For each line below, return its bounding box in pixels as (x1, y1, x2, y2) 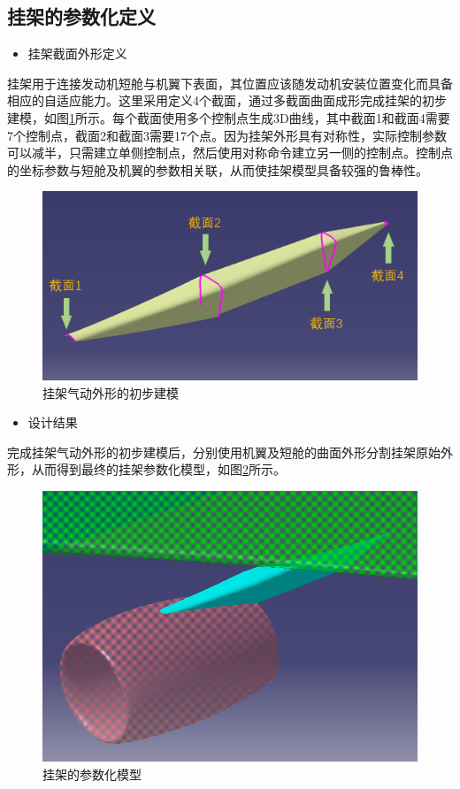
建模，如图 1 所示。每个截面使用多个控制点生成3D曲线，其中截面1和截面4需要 (7, 108, 450, 126)
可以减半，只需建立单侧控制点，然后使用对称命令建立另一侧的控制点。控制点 (7, 143, 453, 162)
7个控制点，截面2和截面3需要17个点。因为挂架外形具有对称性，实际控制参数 (7, 126, 447, 144)
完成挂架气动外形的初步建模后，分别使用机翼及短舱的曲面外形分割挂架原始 (7, 442, 441, 461)
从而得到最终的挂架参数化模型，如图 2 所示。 (31, 460, 286, 479)
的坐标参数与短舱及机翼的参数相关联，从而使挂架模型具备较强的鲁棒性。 (7, 160, 428, 179)
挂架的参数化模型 (42, 764, 142, 783)
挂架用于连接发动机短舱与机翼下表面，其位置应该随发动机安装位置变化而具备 (7, 73, 453, 92)
